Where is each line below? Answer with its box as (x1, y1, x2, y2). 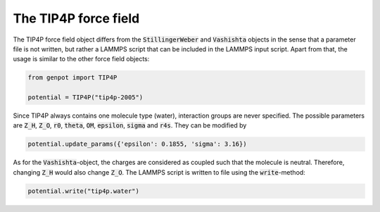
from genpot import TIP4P (27, 74, 118, 82)
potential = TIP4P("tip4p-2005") (27, 94, 144, 101)
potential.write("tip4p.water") (27, 187, 140, 195)
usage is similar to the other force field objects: (13, 55, 150, 63)
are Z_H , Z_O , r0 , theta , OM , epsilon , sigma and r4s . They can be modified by (13, 121, 247, 130)
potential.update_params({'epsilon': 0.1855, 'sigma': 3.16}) (27, 140, 247, 148)
